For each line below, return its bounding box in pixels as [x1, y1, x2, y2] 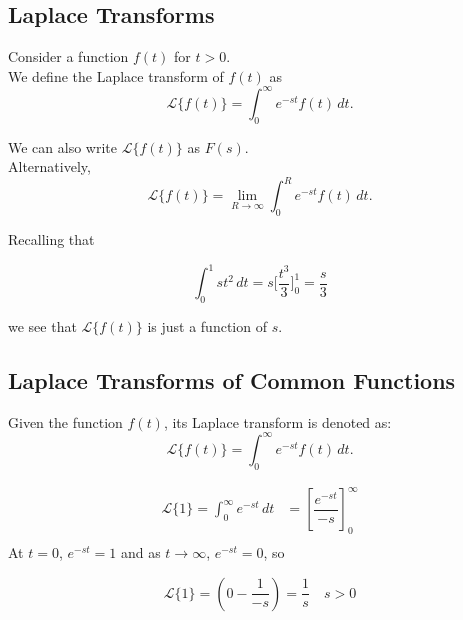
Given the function [8, 411, 123, 432]
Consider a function [8, 46, 129, 67]
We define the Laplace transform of [8, 65, 224, 86]
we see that [8, 316, 77, 337]
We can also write [8, 136, 117, 157]
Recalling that [8, 229, 95, 250]
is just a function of [147, 316, 267, 337]
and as [120, 542, 161, 563]
